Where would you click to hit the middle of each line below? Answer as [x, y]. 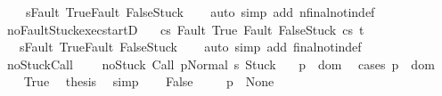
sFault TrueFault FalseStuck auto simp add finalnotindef [190, 47]
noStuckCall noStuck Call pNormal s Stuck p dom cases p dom [221, 64]
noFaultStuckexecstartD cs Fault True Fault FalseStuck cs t [185, 29]
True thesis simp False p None [149, 81]
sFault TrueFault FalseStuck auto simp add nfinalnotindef [200, 12]
